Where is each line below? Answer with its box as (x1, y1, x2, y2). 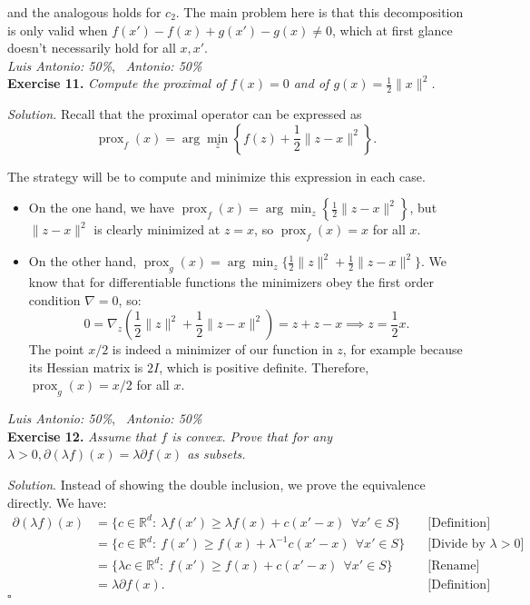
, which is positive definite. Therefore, (159, 357, 369, 376)
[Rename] (427, 559, 480, 572)
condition (28, 290, 81, 309)
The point (28, 340, 84, 359)
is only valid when (7, 20, 108, 39)
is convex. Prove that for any (172, 426, 333, 445)
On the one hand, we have (28, 198, 175, 217)
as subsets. (187, 444, 246, 463)
